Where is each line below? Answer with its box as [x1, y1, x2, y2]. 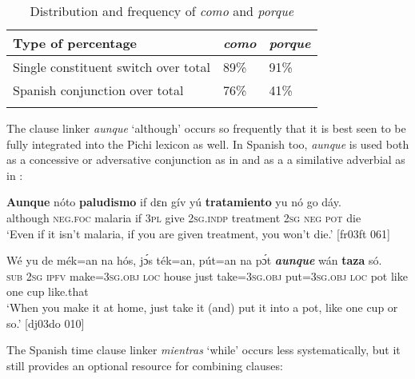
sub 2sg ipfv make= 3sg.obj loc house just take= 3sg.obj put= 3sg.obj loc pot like [6, 267, 408, 284]
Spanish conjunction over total [13, 81, 184, 99]
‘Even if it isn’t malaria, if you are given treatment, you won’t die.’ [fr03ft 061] [6, 225, 390, 241]
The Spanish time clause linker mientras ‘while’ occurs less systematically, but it [6, 341, 401, 358]
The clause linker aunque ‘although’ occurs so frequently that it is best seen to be [6, 120, 406, 136]
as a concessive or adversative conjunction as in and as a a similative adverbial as [6, 151, 405, 168]
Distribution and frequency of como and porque [30, 2, 294, 20]
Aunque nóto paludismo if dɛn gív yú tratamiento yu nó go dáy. [6, 193, 341, 210]
